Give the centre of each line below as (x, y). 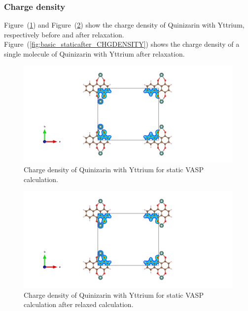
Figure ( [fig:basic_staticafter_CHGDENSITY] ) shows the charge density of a (122, 44)
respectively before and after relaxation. (64, 34)
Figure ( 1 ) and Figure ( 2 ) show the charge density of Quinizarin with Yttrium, (124, 25)
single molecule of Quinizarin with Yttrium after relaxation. (94, 54)
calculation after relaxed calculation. (79, 304)
